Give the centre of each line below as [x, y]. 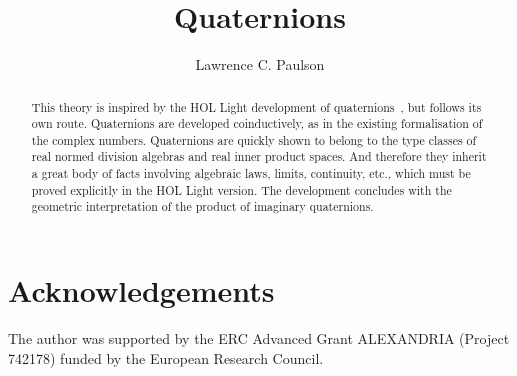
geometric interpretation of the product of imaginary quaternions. [202, 206]
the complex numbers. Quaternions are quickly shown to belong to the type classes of [254, 139]
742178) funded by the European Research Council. [166, 357]
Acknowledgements [141, 290]
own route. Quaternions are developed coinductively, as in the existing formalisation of [257, 123]
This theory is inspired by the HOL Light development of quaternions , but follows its [256, 106]
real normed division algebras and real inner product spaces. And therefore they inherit [259, 156]
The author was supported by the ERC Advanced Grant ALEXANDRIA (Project [259, 338]
